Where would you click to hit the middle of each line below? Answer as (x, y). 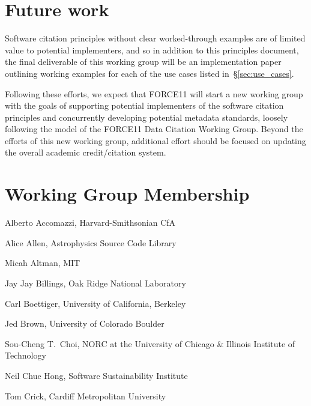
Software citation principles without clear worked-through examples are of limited (155, 38)
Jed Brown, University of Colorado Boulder (85, 323)
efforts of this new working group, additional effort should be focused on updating (155, 140)
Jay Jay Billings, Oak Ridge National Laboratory (95, 283)
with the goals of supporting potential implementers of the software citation (144, 105)
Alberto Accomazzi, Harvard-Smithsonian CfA (90, 223)
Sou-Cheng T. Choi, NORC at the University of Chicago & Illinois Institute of (150, 343)
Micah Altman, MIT (43, 263)
